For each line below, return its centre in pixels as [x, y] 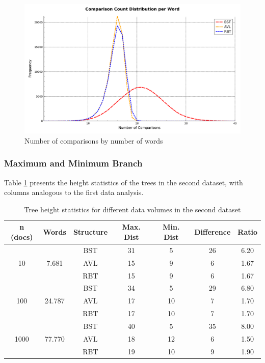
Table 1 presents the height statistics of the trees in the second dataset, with [124, 182]
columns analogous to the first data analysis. [74, 192]
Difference [213, 232]
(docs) [22, 237]
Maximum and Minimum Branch [73, 163]
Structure [90, 232]
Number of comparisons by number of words [94, 140]
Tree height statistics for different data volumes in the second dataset [132, 209]
